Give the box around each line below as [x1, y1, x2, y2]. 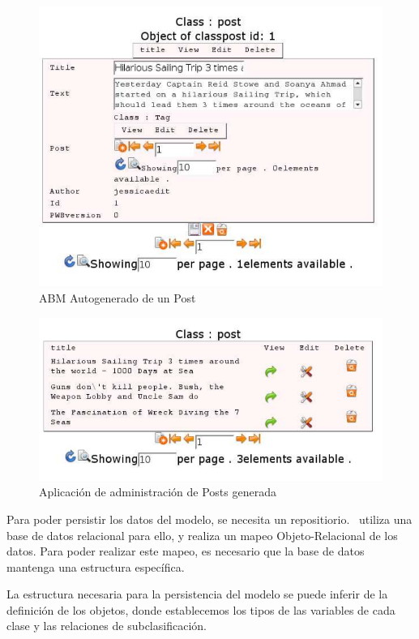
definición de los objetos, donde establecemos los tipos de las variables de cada [6, 601, 395, 618]
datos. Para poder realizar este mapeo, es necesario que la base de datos [6, 543, 365, 560]
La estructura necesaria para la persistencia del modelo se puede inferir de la [6, 585, 388, 603]
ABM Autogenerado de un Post [39, 289, 196, 306]
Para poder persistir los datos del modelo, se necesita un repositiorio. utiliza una [6, 510, 413, 527]
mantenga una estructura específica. [6, 558, 185, 575]
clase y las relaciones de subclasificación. [6, 617, 207, 634]
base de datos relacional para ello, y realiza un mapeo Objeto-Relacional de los [6, 526, 398, 543]
